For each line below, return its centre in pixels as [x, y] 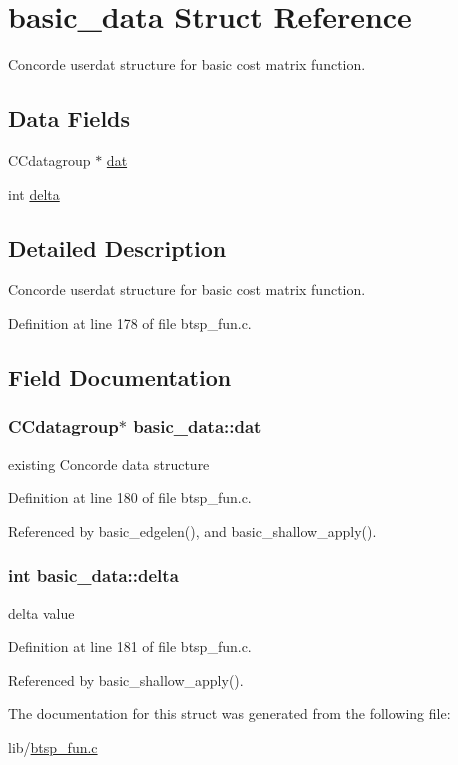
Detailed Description [117, 247]
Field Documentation [120, 376]
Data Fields [69, 118]
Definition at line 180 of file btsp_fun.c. [130, 497]
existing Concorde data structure [109, 463]
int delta [34, 193]
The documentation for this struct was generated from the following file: [229, 713]
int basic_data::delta [93, 575]
